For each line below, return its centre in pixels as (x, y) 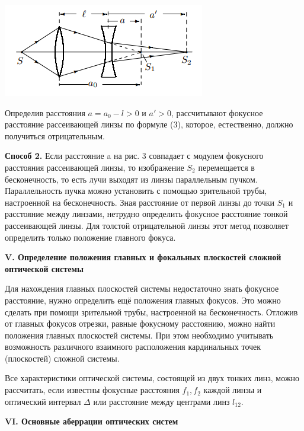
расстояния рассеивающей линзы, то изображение (95, 167)
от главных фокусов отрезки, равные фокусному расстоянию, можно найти (140, 323)
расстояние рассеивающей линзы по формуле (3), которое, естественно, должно (149, 124)
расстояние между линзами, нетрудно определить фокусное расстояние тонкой (146, 214)
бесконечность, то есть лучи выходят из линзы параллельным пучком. (131, 179)
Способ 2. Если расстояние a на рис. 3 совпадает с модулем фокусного (134, 156)
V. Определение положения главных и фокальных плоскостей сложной (143, 257)
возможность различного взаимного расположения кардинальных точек (133, 347)
